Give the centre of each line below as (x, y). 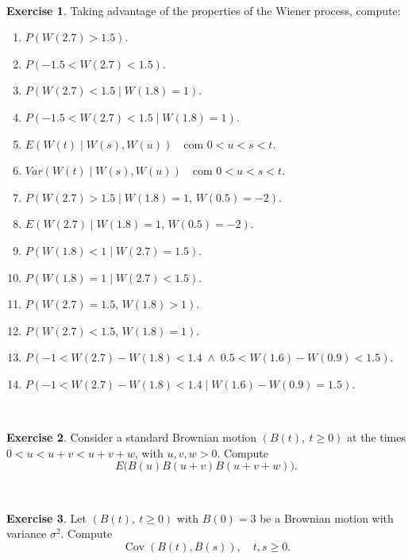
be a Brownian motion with (327, 518)
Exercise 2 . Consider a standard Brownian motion (132, 437)
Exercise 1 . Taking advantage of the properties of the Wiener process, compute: (204, 10)
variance (27, 533)
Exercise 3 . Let (46, 518)
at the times (377, 437)
